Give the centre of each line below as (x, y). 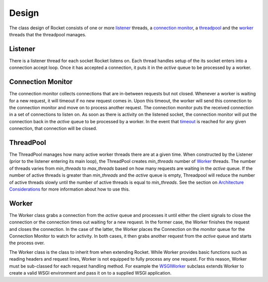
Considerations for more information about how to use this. (69, 189)
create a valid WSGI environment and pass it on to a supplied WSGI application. (90, 273)
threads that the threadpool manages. (48, 34)
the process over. (27, 243)
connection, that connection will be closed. (53, 129)
